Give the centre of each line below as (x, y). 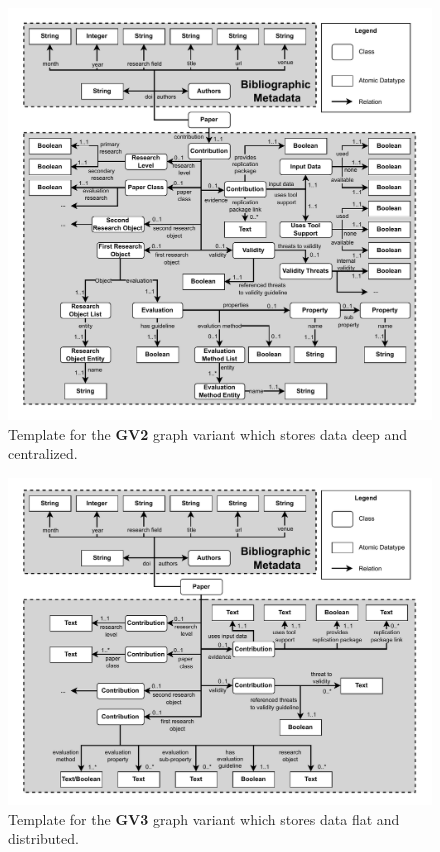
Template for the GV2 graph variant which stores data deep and (208, 433)
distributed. (43, 838)
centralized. (43, 453)
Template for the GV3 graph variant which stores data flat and (204, 818)
